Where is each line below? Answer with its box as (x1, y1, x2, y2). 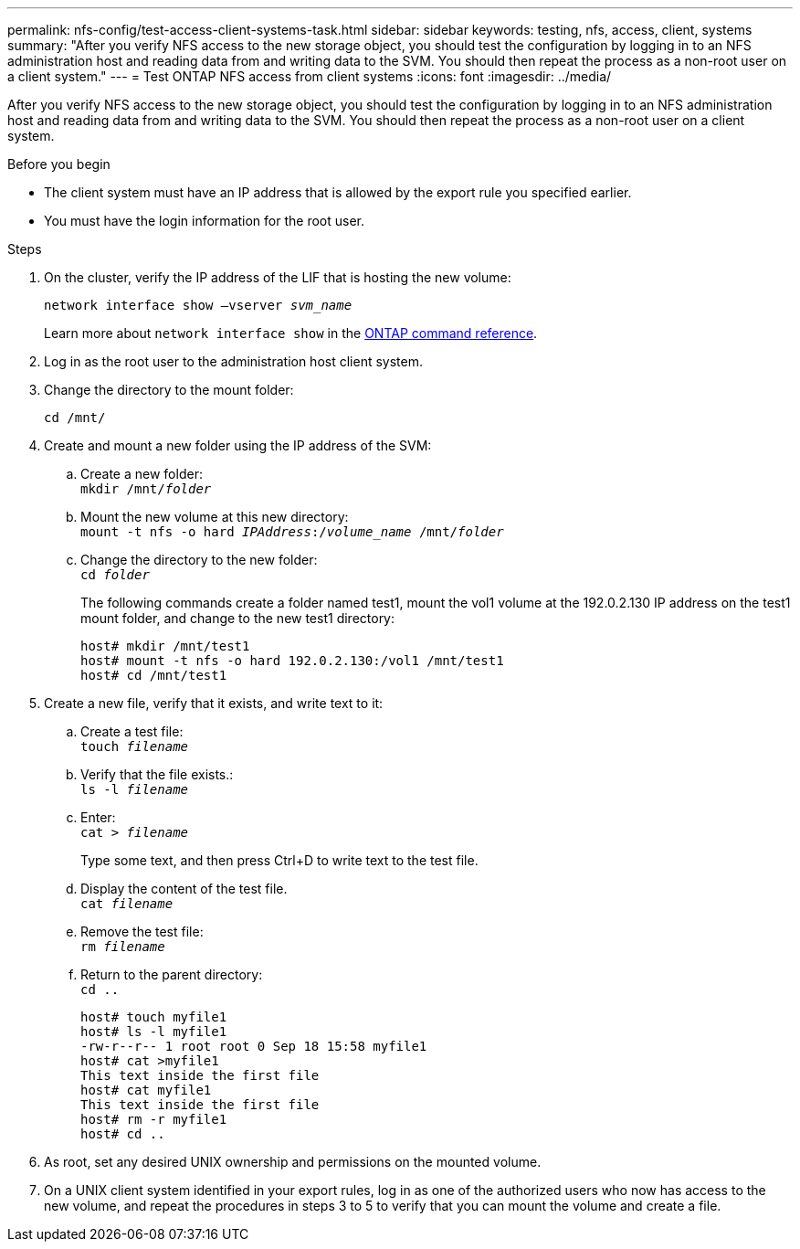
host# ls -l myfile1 (80, 1024, 227, 1039)
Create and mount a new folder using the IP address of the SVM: (44, 438, 432, 453)
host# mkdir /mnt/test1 (80, 639, 250, 653)
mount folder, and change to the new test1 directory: (80, 610, 395, 626)
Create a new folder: (80, 466, 203, 482)
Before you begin (7, 156, 111, 172)
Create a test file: (80, 724, 184, 739)
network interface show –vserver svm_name (44, 298, 353, 312)
